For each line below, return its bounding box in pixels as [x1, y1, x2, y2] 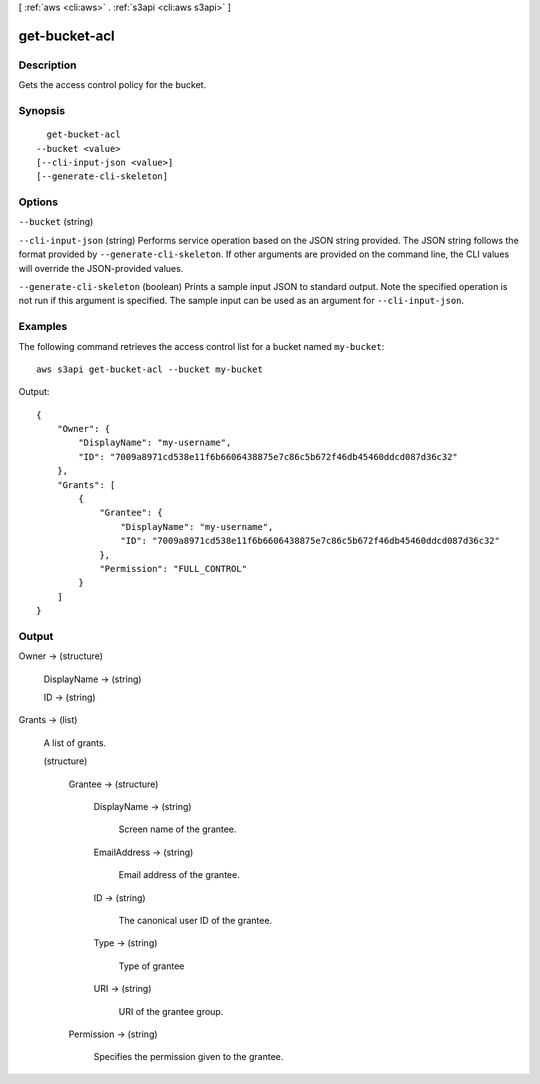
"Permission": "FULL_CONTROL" [99, 563, 248, 574]
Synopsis [18, 103, 65, 117]
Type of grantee [118, 960, 185, 972]
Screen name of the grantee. [118, 823, 237, 835]
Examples [18, 320, 68, 334]
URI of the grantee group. [118, 1005, 224, 1017]
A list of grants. [43, 736, 107, 749]
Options [18, 195, 59, 209]
